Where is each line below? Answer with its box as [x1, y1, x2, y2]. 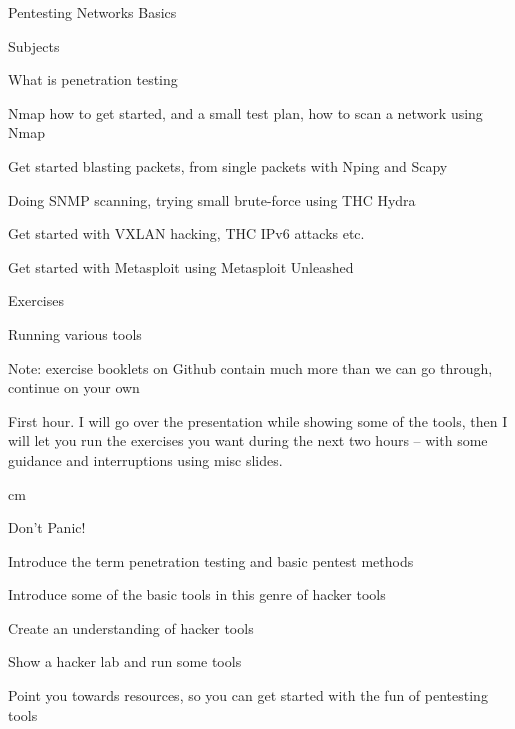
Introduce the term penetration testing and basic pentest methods [8, 550, 414, 571]
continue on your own [8, 377, 140, 398]
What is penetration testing [8, 69, 178, 90]
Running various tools [8, 323, 142, 344]
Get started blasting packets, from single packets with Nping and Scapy [8, 155, 448, 176]
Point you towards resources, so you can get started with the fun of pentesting [8, 685, 488, 706]
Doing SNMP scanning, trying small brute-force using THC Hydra [8, 189, 416, 210]
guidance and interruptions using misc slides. [8, 449, 283, 470]
